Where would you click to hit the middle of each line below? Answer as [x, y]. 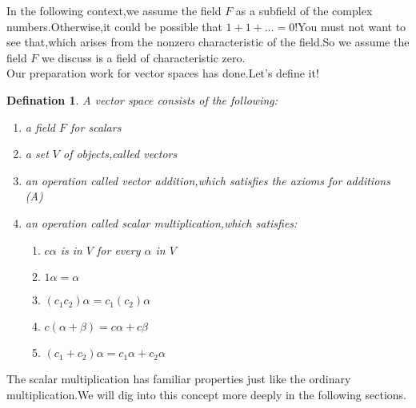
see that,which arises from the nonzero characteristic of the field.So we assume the [208, 42]
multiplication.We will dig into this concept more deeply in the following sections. [207, 394]
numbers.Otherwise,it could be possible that [114, 26]
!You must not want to [350, 26]
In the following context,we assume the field [114, 10]
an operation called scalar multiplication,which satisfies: [161, 222]
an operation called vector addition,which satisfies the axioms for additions [208, 180]
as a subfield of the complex [304, 10]
